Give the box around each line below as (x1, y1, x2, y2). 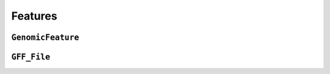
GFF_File (11, 52, 51, 62)
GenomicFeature (11, 32, 79, 42)
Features (11, 9, 57, 23)
